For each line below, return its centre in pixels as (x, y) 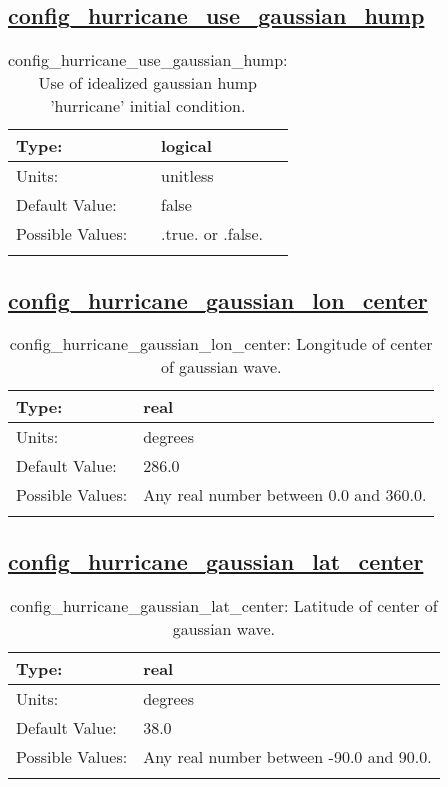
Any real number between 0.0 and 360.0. (285, 495)
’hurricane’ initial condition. (148, 106)
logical (186, 146)
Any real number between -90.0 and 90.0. (287, 756)
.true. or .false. (211, 234)
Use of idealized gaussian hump (147, 83)
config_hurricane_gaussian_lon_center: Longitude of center (221, 344)
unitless (187, 176)
